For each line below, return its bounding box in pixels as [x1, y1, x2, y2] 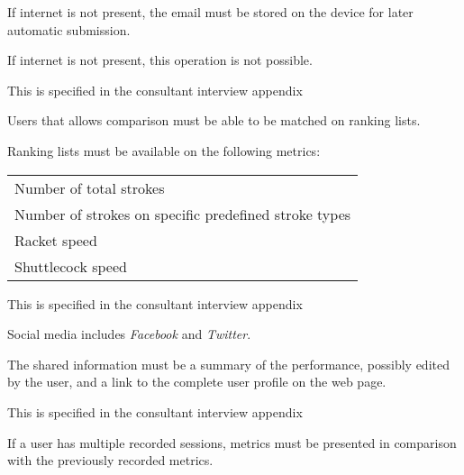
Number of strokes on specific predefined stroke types [14, 203, 351, 224]
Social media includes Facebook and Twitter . [7, 324, 251, 343]
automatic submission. [7, 20, 131, 39]
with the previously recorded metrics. [7, 451, 214, 470]
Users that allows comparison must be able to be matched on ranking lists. [7, 111, 421, 130]
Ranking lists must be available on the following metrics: [7, 141, 321, 160]
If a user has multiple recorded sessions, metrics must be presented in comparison [7, 433, 457, 452]
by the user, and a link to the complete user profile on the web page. [7, 372, 387, 391]
